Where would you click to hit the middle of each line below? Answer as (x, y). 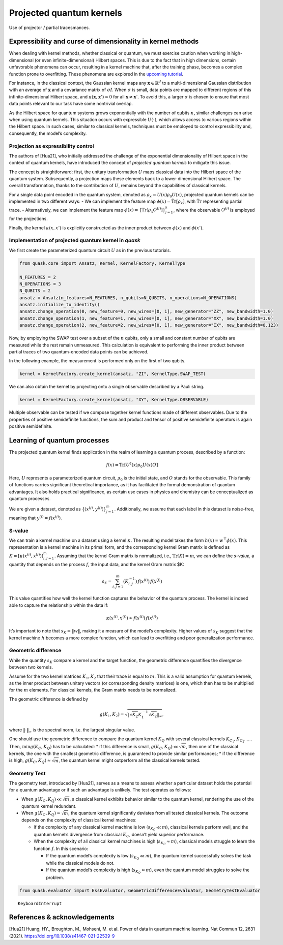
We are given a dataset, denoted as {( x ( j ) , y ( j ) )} (58, 509)
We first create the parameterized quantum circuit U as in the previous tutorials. (90, 250)
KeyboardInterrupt (40, 903)
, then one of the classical (212, 746)
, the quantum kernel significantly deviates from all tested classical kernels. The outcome (158, 813)
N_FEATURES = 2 (38, 277)
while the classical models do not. (80, 863)
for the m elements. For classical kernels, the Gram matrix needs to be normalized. (93, 690)
